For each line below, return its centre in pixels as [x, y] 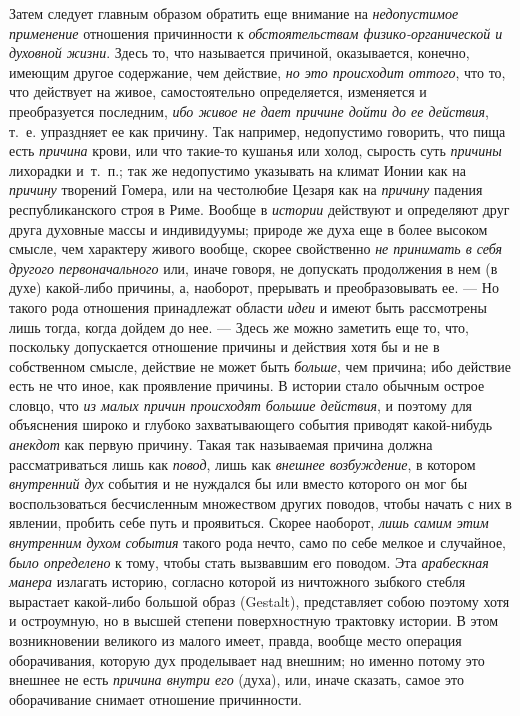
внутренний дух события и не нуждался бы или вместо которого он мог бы [238, 483]
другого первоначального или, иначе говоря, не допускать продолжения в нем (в [253, 267]
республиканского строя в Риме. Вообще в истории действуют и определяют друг [259, 208]
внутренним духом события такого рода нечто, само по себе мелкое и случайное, [257, 542]
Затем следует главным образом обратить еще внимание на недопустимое [234, 13]
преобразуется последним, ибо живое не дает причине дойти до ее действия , [249, 110]
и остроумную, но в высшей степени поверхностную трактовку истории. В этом [254, 620]
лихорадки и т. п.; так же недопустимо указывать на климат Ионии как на [237, 169]
